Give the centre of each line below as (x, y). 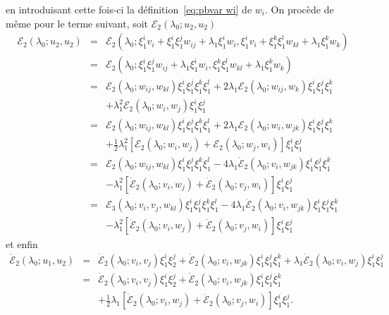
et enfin (22, 243)
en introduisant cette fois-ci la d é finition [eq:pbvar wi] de (129, 9)
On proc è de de (302, 9)
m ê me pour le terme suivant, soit (77, 23)
